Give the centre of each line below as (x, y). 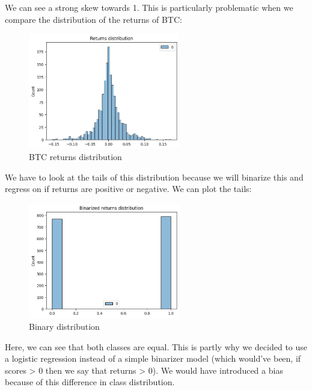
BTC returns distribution (75, 157)
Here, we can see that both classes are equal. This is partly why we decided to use (156, 346)
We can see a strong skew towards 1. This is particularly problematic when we (149, 7)
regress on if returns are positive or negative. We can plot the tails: (128, 189)
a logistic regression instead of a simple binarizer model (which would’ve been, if (153, 358)
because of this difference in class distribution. (90, 382)
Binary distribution (64, 327)
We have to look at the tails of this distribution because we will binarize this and (154, 177)
